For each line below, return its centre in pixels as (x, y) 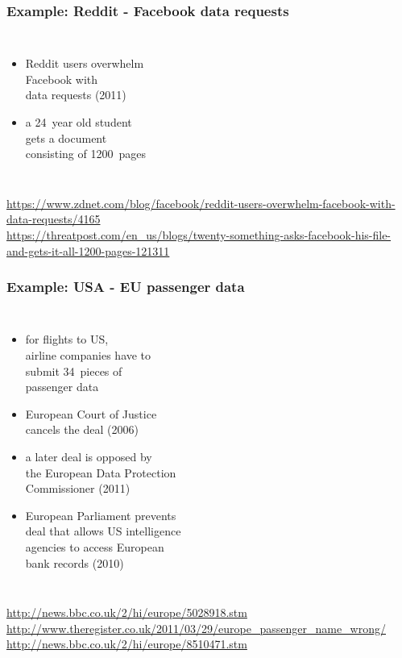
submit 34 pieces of (74, 371)
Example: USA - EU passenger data (126, 287)
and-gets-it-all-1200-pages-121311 (88, 250)
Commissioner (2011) (78, 488)
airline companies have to (88, 354)
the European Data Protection (101, 472)
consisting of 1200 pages (85, 154)
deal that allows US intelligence (103, 531)
